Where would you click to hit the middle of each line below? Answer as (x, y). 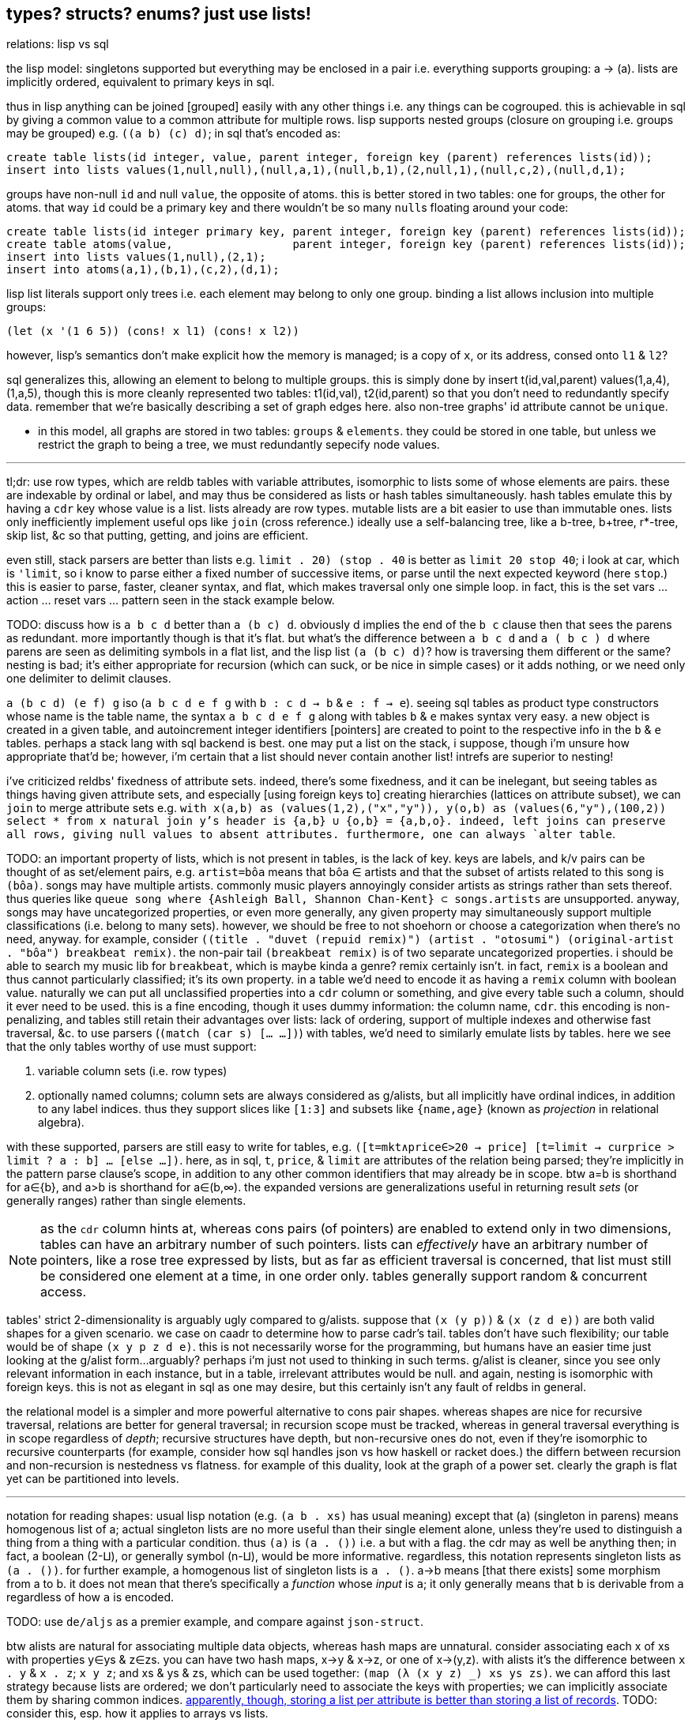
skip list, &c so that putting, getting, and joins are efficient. (158, 536)
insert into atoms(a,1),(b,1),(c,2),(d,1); (143, 270)
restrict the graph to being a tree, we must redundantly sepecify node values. (239, 445)
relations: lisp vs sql (58, 44)
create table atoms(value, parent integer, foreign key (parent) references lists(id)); (346, 245)
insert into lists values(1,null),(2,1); (136, 257)
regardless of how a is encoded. (90, 1597)
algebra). (61, 1123)
